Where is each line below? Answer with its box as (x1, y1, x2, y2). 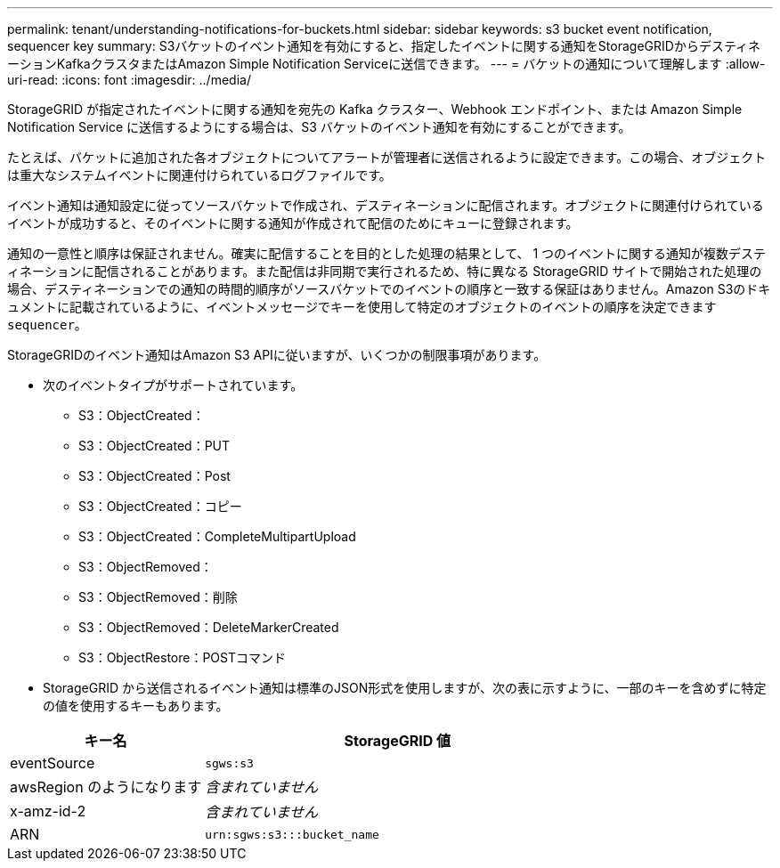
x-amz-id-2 (10, 802, 86, 820)
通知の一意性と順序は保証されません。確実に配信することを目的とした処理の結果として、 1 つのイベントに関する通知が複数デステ (7, 246, 767, 261)
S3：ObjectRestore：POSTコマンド (78, 650, 287, 665)
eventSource (10, 754, 95, 772)
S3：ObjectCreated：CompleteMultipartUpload (78, 529, 356, 544)
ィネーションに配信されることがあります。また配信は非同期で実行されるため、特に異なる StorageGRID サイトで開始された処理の (7, 264, 762, 279)
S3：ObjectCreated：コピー (78, 499, 242, 514)
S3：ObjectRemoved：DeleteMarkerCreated (78, 620, 339, 635)
